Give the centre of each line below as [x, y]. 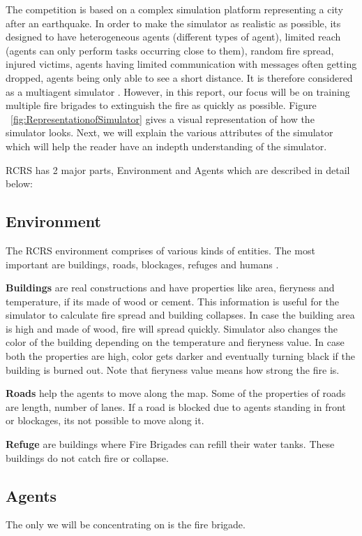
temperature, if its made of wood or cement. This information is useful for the [173, 301]
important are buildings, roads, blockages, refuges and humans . [142, 264]
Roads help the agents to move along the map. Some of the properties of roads [176, 393]
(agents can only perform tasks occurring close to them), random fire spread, [170, 50]
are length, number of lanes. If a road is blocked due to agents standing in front [176, 406]
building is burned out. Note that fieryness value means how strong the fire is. [173, 369]
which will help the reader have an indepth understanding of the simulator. [166, 146]
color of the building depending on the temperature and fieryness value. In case [175, 342]
